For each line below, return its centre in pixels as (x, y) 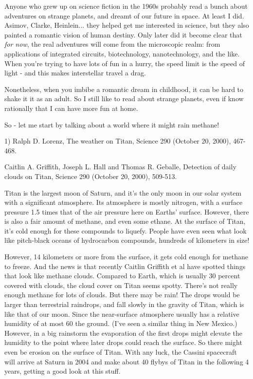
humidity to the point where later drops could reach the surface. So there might (123, 342)
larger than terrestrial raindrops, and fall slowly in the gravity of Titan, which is (124, 304)
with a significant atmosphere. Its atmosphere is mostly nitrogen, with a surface (124, 202)
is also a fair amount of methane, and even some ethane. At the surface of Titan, (125, 221)
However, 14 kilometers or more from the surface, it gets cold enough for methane (126, 257)
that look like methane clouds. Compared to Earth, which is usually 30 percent (122, 276)
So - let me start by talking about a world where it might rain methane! (112, 124)
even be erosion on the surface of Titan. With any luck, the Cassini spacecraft (121, 352)
